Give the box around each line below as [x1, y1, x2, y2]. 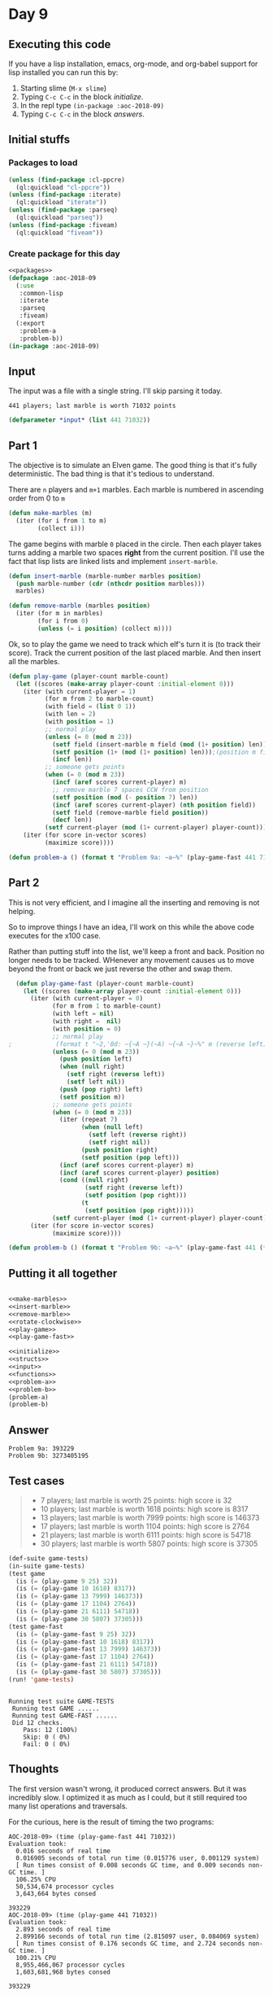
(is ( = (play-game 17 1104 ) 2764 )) [15, 1600, 136, 1608]
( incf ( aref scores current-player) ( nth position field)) [51, 801, 256, 809]
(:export [15, 319, 45, 328]
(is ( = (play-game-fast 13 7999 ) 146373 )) [15, 1645, 162, 1653]
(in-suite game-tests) [8, 1562, 85, 1570]
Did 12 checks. [11, 1718, 63, 1726]
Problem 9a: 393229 [8, 1445, 75, 1453]
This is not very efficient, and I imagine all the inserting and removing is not [8, 897, 260, 908]
